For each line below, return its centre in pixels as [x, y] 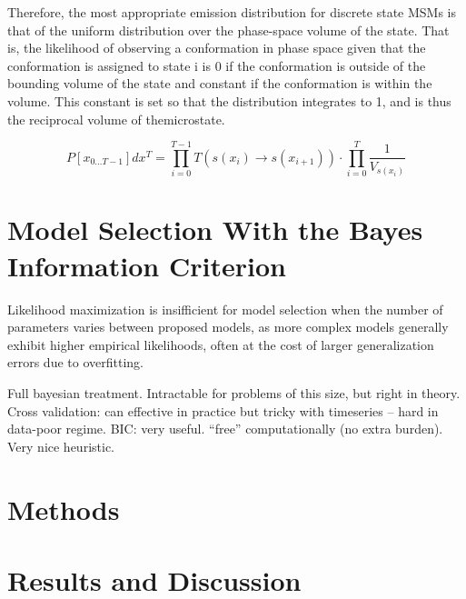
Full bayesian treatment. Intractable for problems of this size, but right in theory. [234, 392]
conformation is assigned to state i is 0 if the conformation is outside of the [217, 65]
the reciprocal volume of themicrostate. [116, 119]
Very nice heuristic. [61, 446]
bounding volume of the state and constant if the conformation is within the [220, 83]
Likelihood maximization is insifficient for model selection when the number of [225, 309]
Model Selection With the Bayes [215, 230]
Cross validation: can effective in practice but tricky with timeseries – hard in [223, 410]
